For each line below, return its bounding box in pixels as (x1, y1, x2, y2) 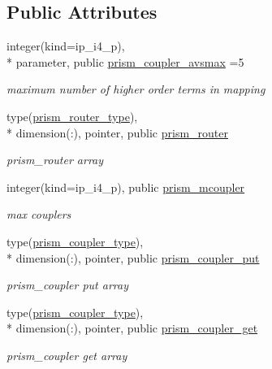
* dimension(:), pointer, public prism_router (6, 124, 228, 141)
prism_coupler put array (6, 276, 128, 293)
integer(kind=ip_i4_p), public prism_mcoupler (6, 178, 245, 195)
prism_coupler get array (6, 346, 127, 363)
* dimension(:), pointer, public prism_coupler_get (6, 319, 258, 336)
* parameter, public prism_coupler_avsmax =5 (6, 53, 244, 70)
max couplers (6, 206, 71, 223)
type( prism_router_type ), (6, 107, 138, 124)
